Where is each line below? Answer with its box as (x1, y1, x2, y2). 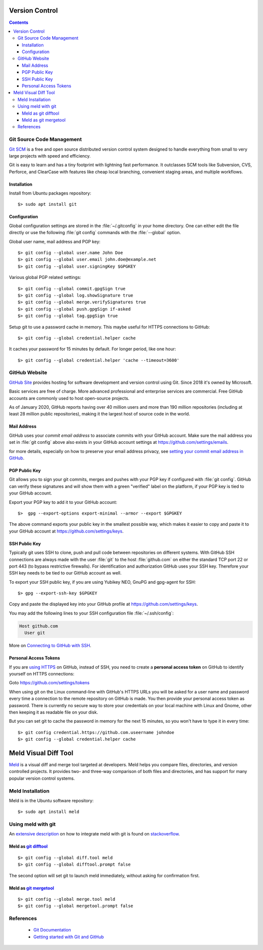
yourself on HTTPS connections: (9, 671, 75, 676)
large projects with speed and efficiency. (9, 153, 91, 158)
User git (24, 630, 45, 636)
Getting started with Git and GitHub (33, 934, 104, 940)
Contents (9, 20, 29, 25)
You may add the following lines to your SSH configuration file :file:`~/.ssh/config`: (9, 610, 174, 616)
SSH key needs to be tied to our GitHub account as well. (9, 570, 122, 576)
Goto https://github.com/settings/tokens (9, 680, 90, 686)
